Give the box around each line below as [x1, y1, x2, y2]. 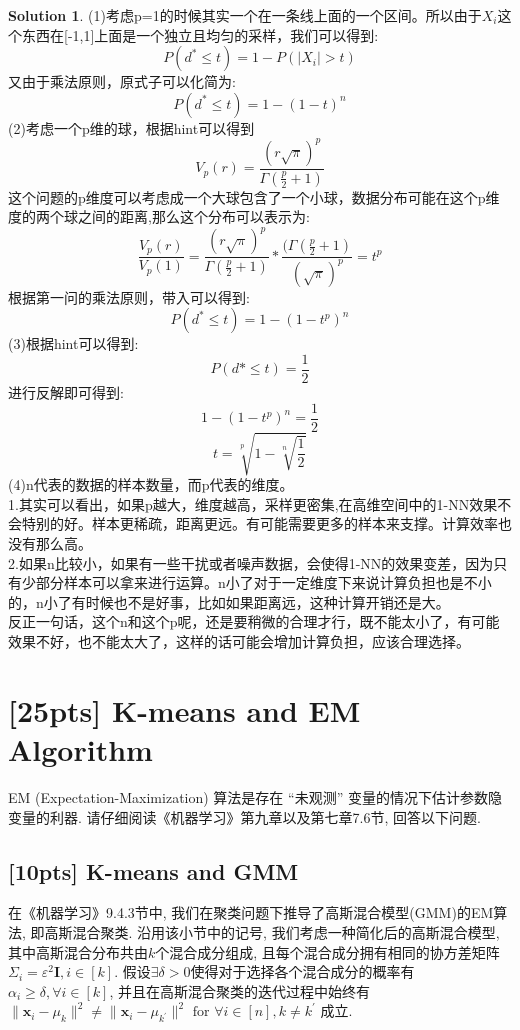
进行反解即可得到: [8, 382, 124, 403]
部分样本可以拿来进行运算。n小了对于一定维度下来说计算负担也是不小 [35, 572, 492, 593]
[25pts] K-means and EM [8, 689, 361, 730]
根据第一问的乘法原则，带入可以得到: [8, 286, 250, 307]
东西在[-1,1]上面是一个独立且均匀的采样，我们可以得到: [21, 24, 379, 45]
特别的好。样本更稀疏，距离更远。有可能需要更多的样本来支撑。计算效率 [21, 513, 498, 534]
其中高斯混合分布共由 [8, 941, 148, 962]
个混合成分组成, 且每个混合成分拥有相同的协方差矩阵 [155, 941, 500, 962]
